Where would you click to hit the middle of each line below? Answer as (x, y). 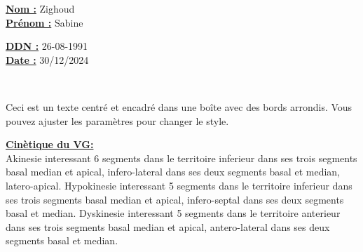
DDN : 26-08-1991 (47, 46)
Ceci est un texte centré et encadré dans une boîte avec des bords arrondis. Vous (179, 106)
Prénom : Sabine (44, 22)
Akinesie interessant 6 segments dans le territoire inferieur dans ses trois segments (181, 158)
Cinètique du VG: (50, 144)
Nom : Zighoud (40, 8)
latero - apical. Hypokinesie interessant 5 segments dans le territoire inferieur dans (179, 185)
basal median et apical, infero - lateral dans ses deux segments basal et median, (173, 172)
